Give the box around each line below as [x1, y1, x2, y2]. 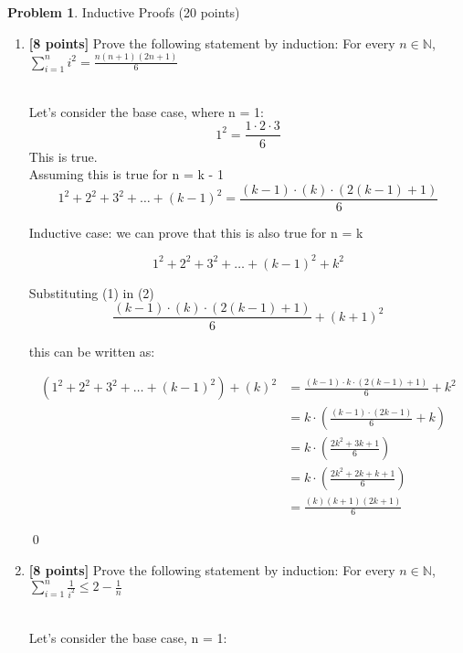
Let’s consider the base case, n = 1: [28, 627, 227, 647]
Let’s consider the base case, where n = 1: [28, 102, 264, 121]
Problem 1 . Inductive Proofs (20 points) [7, 3, 240, 21]
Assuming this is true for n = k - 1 [28, 165, 224, 184]
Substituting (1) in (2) [28, 283, 154, 302]
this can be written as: [28, 341, 155, 360]
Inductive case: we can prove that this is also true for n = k [28, 222, 363, 241]
